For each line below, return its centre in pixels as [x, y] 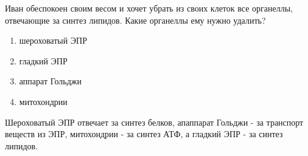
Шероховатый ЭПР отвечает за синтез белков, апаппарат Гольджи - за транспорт [154, 122]
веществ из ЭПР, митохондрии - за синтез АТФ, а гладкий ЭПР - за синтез [144, 134]
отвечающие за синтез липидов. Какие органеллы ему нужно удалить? [135, 20]
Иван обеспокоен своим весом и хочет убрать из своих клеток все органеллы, [149, 8]
